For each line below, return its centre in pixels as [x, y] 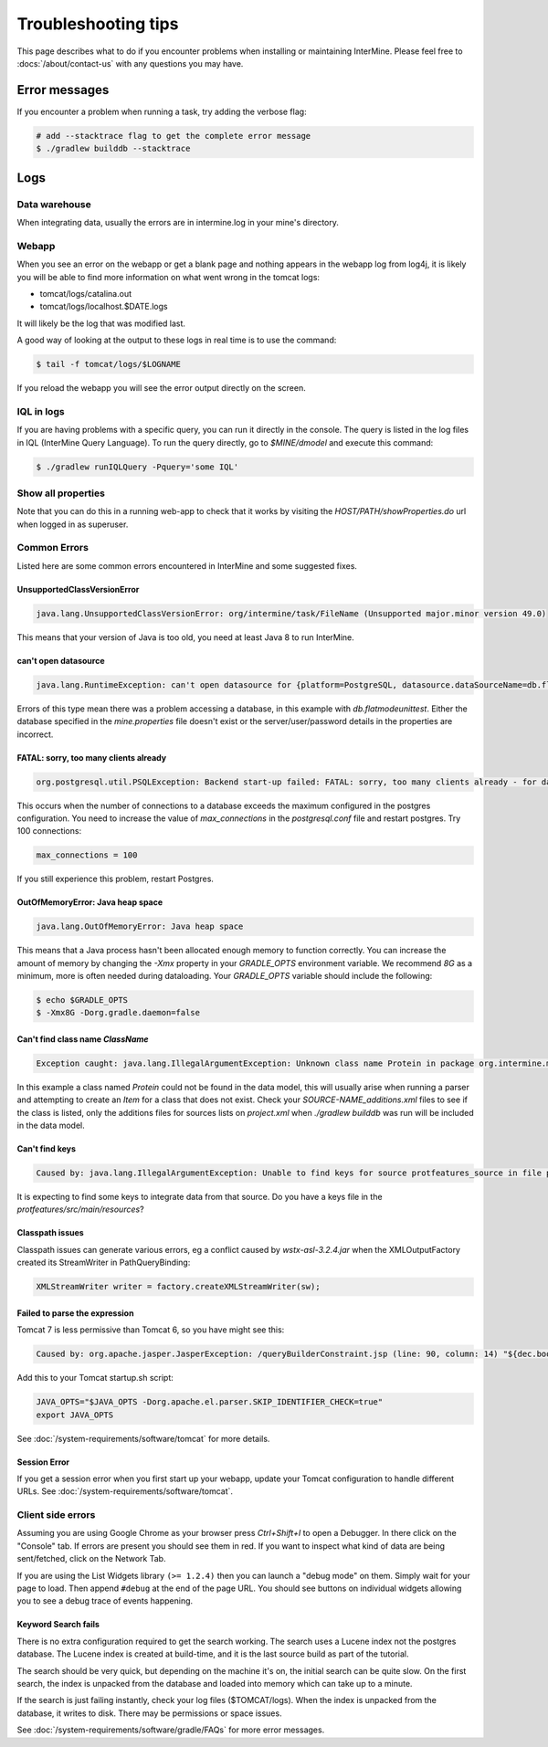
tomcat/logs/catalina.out [86, 293]
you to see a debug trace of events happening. [105, 1601]
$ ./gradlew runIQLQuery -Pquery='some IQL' [137, 467]
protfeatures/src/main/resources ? [81, 1209]
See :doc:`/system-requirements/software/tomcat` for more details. [143, 1438]
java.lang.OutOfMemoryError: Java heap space [140, 926]
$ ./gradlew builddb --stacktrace [113, 149]
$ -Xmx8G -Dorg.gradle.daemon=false [118, 1013]
